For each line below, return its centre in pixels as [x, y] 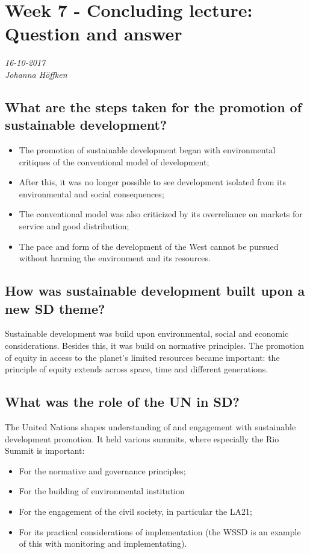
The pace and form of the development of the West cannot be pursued [149, 246]
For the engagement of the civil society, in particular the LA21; [135, 511]
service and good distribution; [74, 226]
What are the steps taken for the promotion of [153, 107]
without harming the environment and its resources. [115, 258]
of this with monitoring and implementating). [103, 543]
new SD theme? [55, 308]
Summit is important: [45, 451]
